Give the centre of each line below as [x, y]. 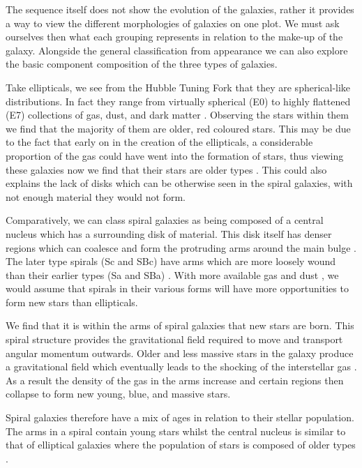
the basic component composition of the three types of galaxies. [142, 64]
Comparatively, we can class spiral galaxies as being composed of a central [165, 220]
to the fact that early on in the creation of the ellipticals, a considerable [159, 142]
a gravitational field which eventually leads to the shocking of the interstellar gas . [181, 367]
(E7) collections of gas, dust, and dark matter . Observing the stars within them [177, 115]
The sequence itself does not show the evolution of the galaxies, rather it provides [180, 9]
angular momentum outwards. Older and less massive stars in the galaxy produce [180, 353]
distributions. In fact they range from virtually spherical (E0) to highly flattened [178, 101]
